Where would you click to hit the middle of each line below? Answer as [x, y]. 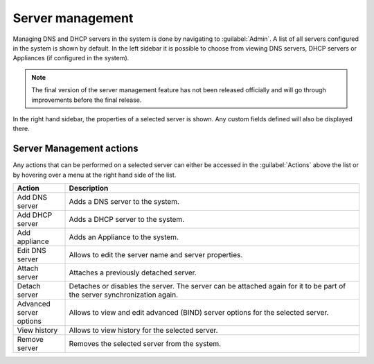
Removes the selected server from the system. [145, 343]
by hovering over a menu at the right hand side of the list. [95, 175]
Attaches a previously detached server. [133, 272]
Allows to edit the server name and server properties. [156, 254]
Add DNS [32, 197]
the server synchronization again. [124, 295]
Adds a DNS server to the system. [124, 201]
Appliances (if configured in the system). [71, 58]
